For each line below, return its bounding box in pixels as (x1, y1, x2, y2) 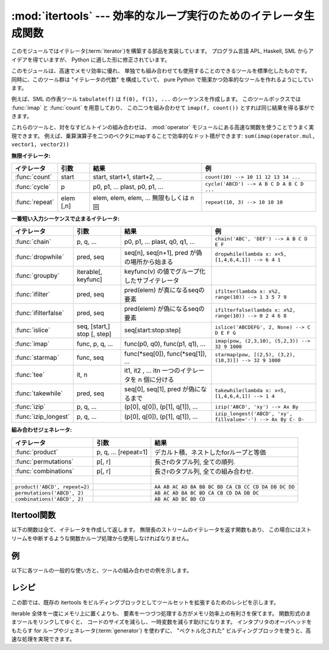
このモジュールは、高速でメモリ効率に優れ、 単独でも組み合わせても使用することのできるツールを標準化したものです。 (11, 67, 311, 74)
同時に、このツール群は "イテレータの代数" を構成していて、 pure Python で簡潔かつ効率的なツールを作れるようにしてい (11, 76, 314, 83)
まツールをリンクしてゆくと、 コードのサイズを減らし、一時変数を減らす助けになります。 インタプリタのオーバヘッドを (11, 618, 312, 626)
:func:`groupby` (15, 271, 60, 280)
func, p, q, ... (76, 340, 113, 348)
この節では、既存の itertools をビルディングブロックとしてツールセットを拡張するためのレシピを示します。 (11, 598, 280, 606)
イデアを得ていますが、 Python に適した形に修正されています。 (11, 55, 171, 63)
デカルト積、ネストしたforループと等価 (154, 448, 266, 457)
